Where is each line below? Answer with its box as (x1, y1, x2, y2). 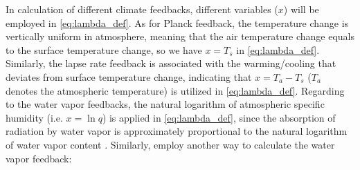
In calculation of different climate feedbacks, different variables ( (6, 2, 278, 16)
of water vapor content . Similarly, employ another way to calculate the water (6, 137, 335, 151)
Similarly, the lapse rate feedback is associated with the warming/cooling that (6, 56, 336, 70)
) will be (283, 2, 319, 16)
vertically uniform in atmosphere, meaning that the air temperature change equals (6, 29, 355, 44)
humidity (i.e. (6, 110, 63, 124)
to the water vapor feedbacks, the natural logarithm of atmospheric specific (6, 97, 325, 111)
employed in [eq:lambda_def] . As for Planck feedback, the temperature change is (6, 15, 349, 30)
